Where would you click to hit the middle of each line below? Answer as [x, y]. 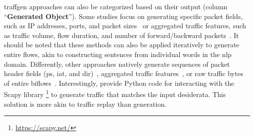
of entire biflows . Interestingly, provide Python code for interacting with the [119, 83]
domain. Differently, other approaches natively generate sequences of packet [117, 64]
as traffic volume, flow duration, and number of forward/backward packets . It [122, 35]
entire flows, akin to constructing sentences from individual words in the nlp [118, 54]
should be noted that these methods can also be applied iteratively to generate [122, 45]
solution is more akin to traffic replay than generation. [85, 104]
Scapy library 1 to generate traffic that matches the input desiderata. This [115, 93]
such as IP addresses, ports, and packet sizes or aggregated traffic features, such [125, 26]
